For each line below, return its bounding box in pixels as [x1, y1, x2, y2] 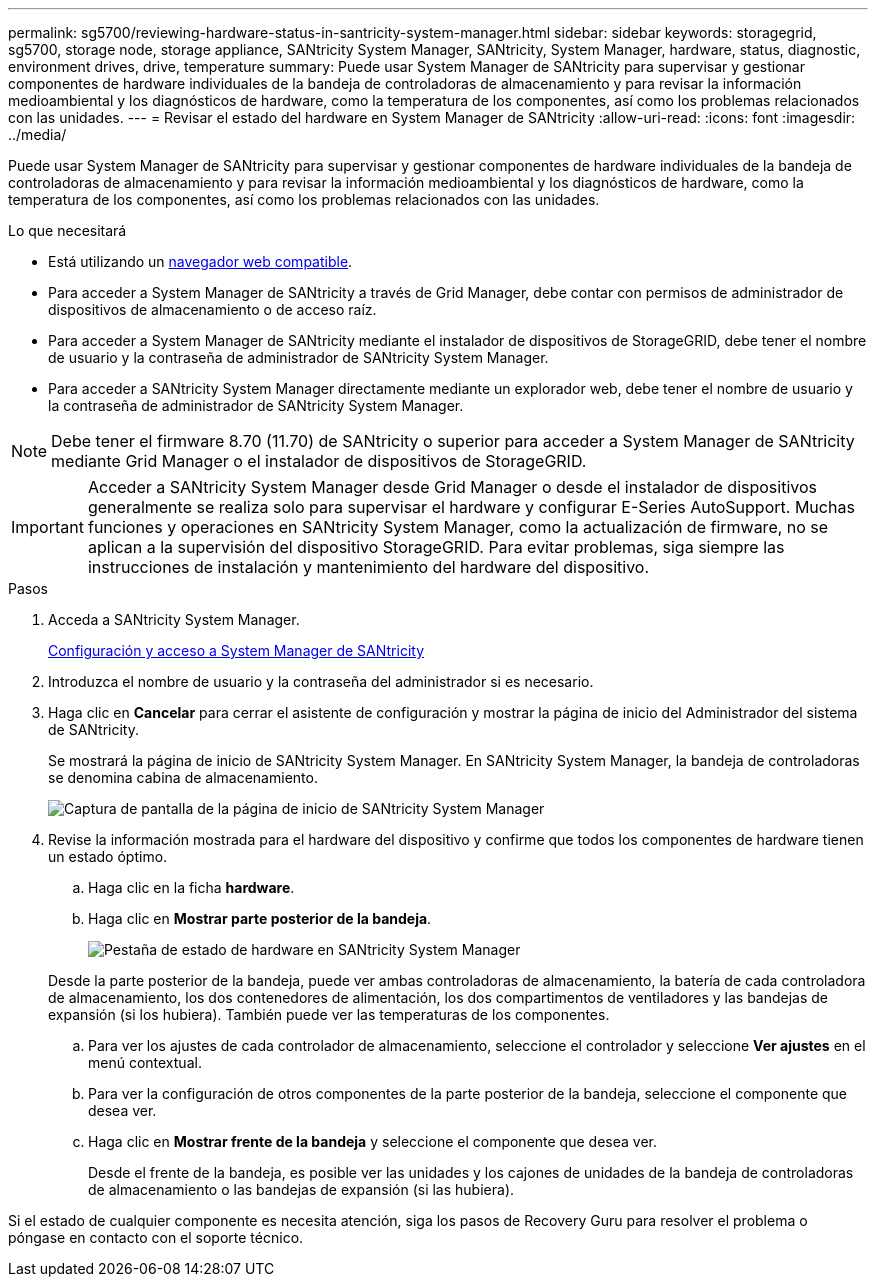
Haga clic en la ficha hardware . [88, 879, 295, 896]
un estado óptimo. [48, 848, 168, 865]
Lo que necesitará [8, 222, 127, 239]
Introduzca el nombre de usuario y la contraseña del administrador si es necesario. [48, 673, 594, 690]
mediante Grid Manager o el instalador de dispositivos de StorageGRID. [51, 451, 587, 471]
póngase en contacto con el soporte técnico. [8, 1229, 304, 1246]
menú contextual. [88, 1054, 202, 1071]
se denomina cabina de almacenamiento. [48, 769, 318, 786]
